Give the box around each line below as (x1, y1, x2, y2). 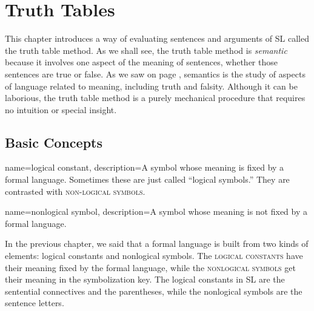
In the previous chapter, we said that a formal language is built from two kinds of (5, 237, 309, 250)
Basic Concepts (5, 133, 103, 151)
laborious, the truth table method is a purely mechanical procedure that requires (5, 91, 306, 104)
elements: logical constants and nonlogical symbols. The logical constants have (5, 249, 303, 262)
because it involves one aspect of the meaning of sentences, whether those (5, 56, 278, 68)
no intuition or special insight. (5, 103, 117, 116)
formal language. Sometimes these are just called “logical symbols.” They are (5, 173, 290, 186)
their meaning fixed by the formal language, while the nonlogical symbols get (5, 261, 296, 273)
